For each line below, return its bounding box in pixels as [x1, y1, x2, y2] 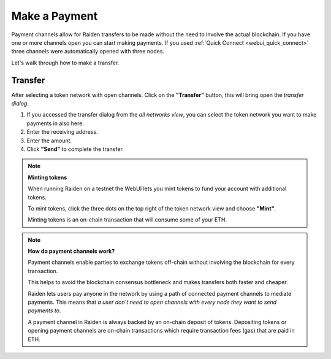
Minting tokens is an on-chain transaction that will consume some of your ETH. [28, 216, 227, 223]
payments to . [28, 307, 61, 314]
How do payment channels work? [28, 247, 115, 255]
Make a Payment [11, 9, 98, 23]
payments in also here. [26, 120, 84, 127]
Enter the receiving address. [26, 128, 98, 136]
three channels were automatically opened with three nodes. [11, 48, 165, 55]
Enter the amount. [26, 137, 72, 144]
